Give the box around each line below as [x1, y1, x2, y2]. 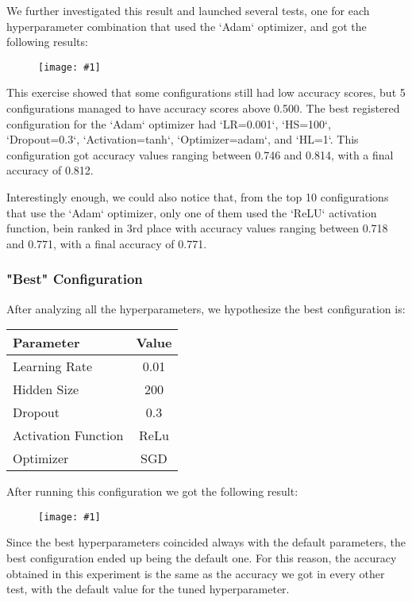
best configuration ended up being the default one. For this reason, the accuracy [6, 550, 397, 566]
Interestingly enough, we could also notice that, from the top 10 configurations [6, 189, 389, 205]
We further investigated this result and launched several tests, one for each [6, 2, 370, 18]
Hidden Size [13, 380, 79, 399]
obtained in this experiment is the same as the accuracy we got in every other [6, 565, 385, 581]
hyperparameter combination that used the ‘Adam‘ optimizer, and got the [6, 17, 367, 34]
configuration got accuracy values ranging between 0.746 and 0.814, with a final [6, 146, 394, 163]
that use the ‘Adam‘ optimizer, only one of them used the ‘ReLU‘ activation [6, 204, 377, 220]
